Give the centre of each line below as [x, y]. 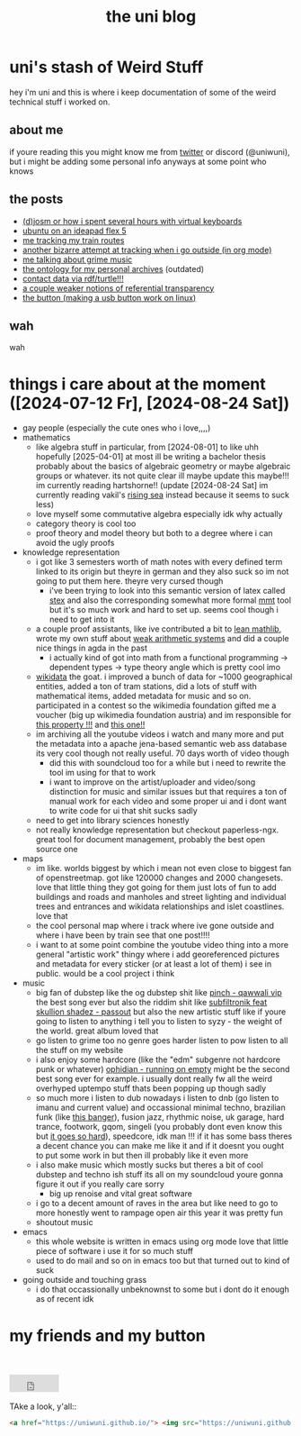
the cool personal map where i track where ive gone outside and [155, 926]
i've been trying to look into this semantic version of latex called [167, 591]
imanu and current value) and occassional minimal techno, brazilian [160, 1108]
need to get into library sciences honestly [113, 821]
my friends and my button [108, 1336]
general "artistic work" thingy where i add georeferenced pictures [158, 954]
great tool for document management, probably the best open [150, 840]
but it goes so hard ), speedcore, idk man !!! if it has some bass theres [164, 1136]
